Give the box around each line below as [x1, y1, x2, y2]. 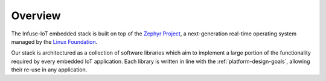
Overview [11, 9, 61, 22]
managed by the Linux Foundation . [11, 38, 98, 45]
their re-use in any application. [11, 66, 88, 73]
